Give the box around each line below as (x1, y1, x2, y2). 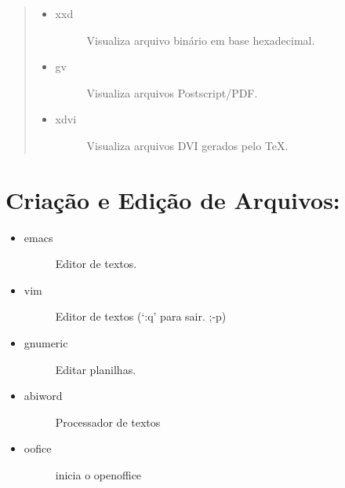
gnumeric (24, 335, 68, 351)
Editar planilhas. (55, 361, 136, 377)
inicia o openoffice (55, 467, 142, 483)
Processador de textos (55, 413, 161, 430)
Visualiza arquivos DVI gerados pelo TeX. (86, 137, 289, 153)
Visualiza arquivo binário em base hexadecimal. (86, 31, 315, 48)
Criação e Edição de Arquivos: (5, 183, 340, 215)
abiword (24, 387, 63, 404)
